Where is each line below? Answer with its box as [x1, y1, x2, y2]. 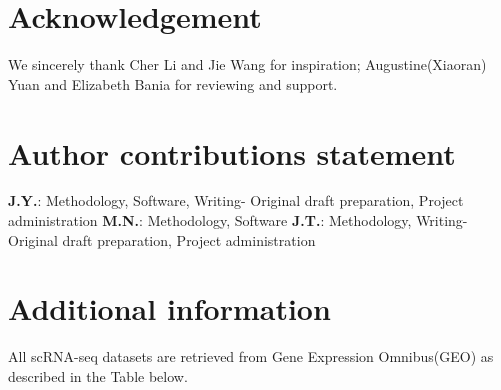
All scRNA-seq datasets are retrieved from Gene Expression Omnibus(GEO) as [8, 346, 494, 367]
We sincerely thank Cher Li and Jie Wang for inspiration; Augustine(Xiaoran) [8, 54, 487, 75]
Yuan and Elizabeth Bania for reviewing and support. [8, 73, 338, 94]
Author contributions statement [8, 132, 456, 173]
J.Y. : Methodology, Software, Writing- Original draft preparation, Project [8, 190, 464, 211]
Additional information [8, 288, 331, 329]
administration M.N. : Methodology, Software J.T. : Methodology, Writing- [8, 210, 468, 231]
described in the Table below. [8, 365, 188, 386]
